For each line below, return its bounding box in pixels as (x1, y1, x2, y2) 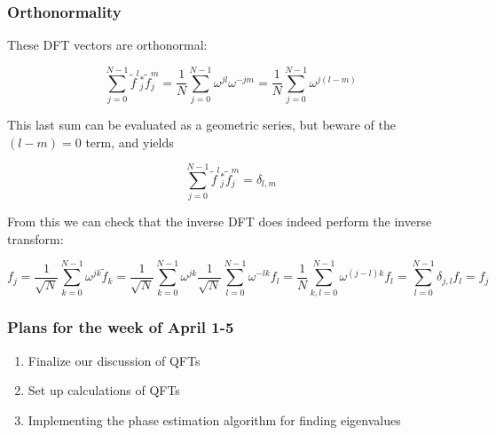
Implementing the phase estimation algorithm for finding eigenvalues (28, 410, 401, 429)
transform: (7, 229, 64, 248)
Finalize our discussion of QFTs (28, 351, 201, 369)
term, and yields (85, 132, 174, 151)
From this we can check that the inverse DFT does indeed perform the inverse (7, 212, 432, 231)
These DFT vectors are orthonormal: (7, 36, 208, 54)
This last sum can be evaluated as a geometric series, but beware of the (7, 115, 397, 133)
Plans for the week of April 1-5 (7, 316, 234, 338)
